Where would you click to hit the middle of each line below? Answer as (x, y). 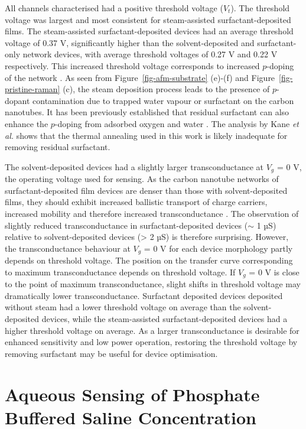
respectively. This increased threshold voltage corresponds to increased (132, 65)
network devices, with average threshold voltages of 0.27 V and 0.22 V (150, 54)
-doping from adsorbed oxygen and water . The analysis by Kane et (177, 123)
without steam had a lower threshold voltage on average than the (123, 307)
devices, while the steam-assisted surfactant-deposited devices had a (165, 319)
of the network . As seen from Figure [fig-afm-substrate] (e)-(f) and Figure (140, 77)
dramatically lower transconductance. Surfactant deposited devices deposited (144, 295)
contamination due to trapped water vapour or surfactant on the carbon (163, 100)
